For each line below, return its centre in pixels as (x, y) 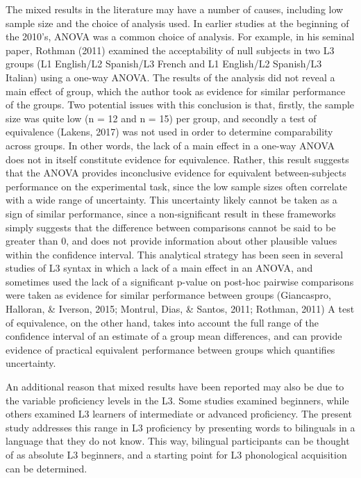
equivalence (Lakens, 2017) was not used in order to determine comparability (169, 132)
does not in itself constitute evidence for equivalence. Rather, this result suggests (177, 159)
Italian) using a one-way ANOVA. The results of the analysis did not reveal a (170, 77)
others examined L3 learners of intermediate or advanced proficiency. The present (179, 414)
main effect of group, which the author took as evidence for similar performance (176, 91)
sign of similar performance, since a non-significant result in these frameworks (171, 213)
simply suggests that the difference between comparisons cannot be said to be (171, 227)
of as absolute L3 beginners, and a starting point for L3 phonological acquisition (176, 454)
